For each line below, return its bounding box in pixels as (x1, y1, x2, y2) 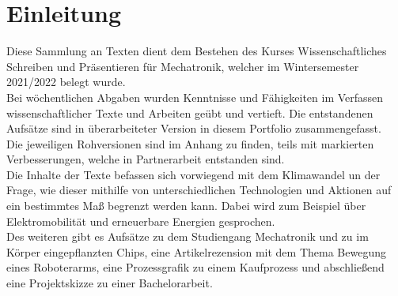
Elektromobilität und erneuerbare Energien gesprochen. (6, 212, 275, 229)
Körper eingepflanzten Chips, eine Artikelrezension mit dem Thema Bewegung (6, 243, 386, 260)
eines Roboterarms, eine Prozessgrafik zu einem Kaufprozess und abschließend (6, 259, 385, 275)
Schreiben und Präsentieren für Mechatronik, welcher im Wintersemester (6, 58, 359, 74)
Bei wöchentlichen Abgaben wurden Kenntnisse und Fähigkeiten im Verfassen (6, 88, 384, 105)
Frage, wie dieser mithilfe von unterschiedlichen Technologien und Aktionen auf (6, 182, 392, 198)
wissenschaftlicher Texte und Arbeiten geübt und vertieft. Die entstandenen (6, 104, 373, 121)
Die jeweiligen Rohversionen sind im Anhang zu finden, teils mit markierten (6, 135, 374, 152)
